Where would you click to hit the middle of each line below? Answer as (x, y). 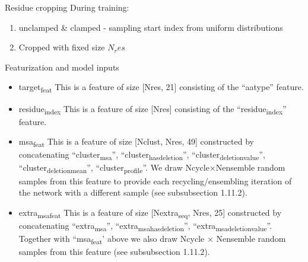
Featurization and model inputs (62, 67)
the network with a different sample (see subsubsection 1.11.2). (133, 192)
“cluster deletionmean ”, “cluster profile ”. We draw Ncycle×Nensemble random (152, 168)
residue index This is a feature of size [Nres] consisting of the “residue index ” (153, 109)
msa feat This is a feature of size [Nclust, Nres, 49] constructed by (136, 142)
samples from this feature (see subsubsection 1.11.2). (114, 252)
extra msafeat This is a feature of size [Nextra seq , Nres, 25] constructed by (150, 213)
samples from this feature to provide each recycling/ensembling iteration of (155, 180)
